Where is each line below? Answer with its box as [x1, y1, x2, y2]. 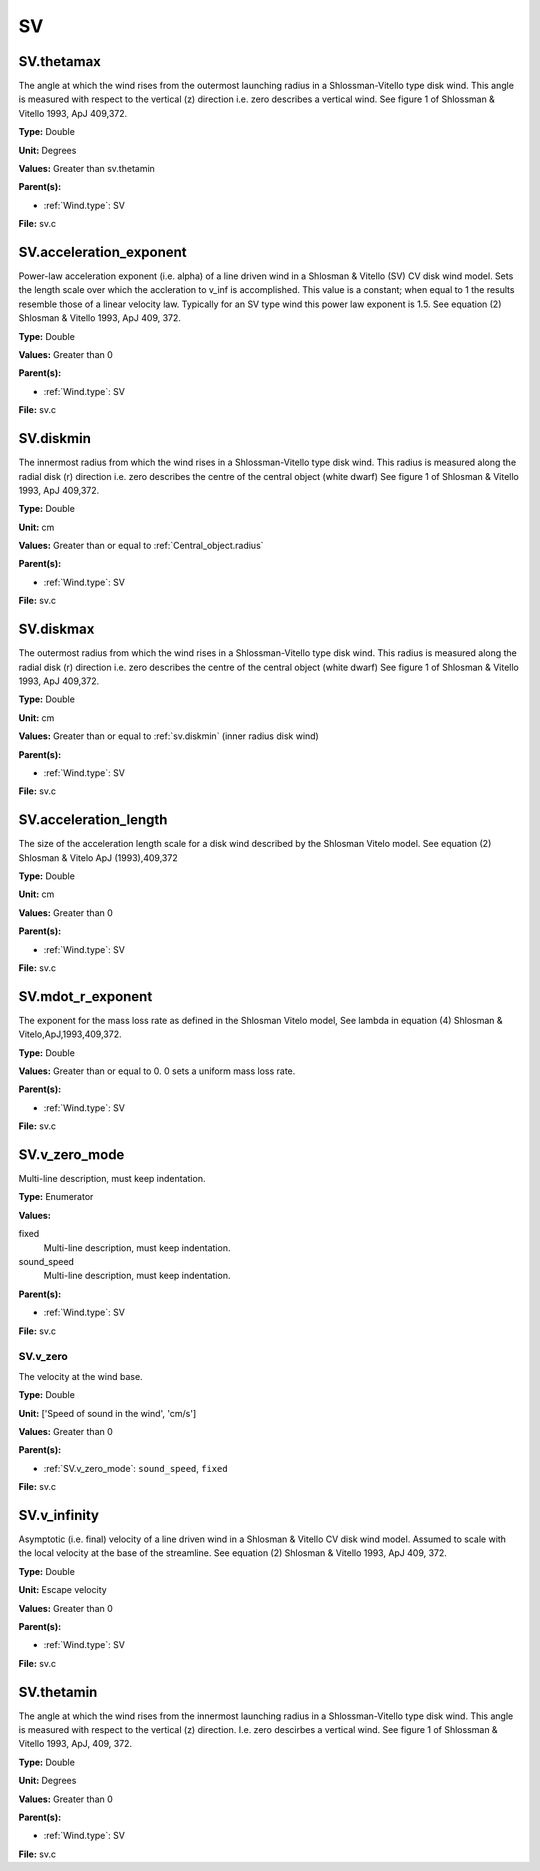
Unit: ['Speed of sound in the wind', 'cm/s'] [18, 1407, 197, 1419]
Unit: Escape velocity [18, 1584, 107, 1596]
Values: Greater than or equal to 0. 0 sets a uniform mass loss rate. [18, 1065, 296, 1077]
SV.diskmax [18, 621, 95, 638]
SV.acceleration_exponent [18, 244, 187, 260]
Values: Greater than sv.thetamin [18, 163, 155, 175]
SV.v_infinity [18, 1506, 100, 1524]
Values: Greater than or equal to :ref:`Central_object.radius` [18, 540, 264, 552]
